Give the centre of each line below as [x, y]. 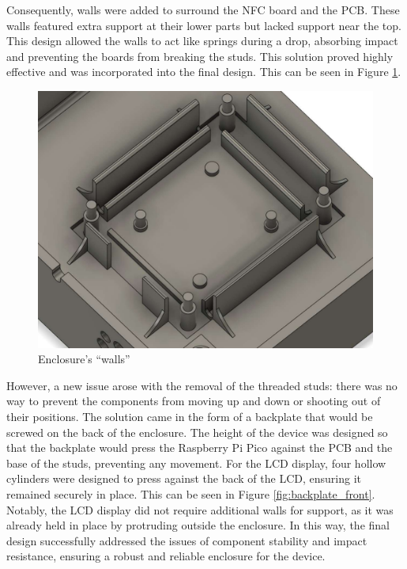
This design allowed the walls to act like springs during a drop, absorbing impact [202, 41]
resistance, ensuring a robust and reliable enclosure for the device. [166, 556]
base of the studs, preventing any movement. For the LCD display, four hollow [196, 463]
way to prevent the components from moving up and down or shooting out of [194, 401]
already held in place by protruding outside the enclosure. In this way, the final [198, 525]
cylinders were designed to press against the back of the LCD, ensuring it [184, 478]
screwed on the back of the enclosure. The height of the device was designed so [197, 432]
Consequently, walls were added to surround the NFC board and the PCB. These [203, 9]
